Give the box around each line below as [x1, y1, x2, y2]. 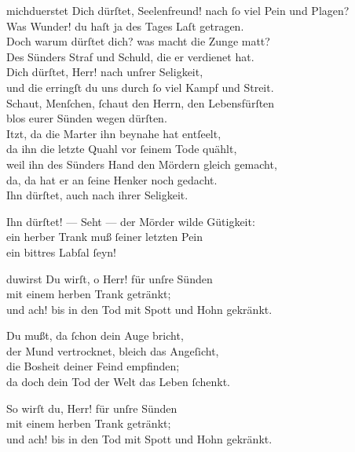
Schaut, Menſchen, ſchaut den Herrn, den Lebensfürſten [6, 94, 275, 111]
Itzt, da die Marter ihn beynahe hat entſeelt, [6, 125, 221, 141]
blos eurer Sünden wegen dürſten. [6, 110, 167, 126]
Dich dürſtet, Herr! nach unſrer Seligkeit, [6, 64, 203, 80]
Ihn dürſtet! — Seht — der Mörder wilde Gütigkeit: [6, 213, 255, 229]
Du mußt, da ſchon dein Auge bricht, [6, 327, 184, 344]
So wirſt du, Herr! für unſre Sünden [6, 399, 177, 416]
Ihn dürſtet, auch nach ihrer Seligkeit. [6, 187, 188, 203]
